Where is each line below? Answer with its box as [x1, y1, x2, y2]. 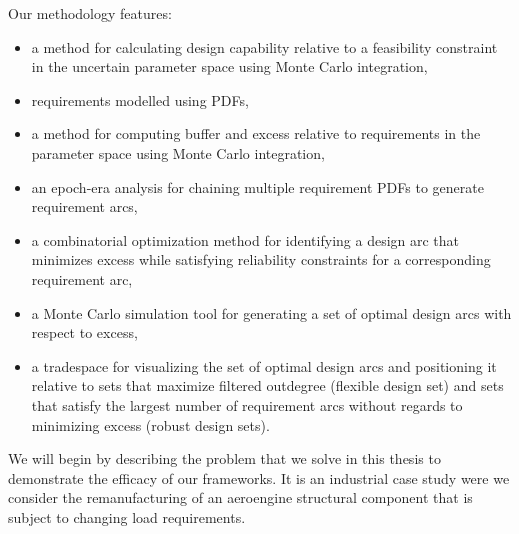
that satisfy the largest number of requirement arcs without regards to [31, 394, 463, 415]
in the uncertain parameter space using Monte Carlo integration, [31, 56, 428, 77]
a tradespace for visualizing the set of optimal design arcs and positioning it [31, 355, 497, 376]
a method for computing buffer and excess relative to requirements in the [31, 123, 481, 144]
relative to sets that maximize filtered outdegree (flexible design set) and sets [31, 375, 504, 396]
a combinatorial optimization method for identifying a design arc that [31, 229, 460, 250]
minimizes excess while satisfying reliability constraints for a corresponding [31, 249, 491, 270]
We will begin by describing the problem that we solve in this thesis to [8, 448, 441, 469]
